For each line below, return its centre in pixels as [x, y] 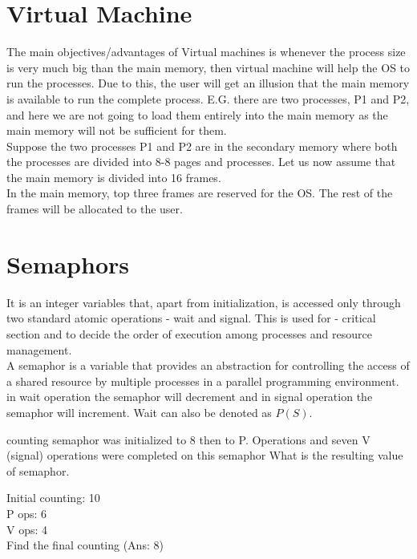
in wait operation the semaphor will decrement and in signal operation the [190, 397]
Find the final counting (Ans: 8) [85, 545]
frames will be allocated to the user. [95, 209]
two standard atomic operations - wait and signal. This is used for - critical [191, 318]
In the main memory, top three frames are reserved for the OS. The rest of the [200, 193]
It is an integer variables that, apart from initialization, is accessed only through [204, 302]
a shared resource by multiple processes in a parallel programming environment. [203, 381]
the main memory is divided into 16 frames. [114, 177]
